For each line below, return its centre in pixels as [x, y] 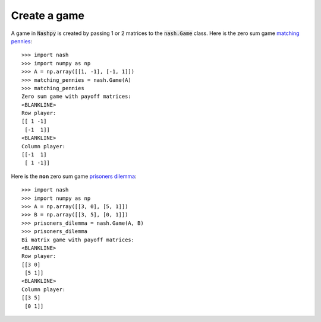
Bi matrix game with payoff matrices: [78, 240]
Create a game [48, 15]
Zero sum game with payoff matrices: [77, 97]
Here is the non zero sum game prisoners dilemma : [74, 176]
